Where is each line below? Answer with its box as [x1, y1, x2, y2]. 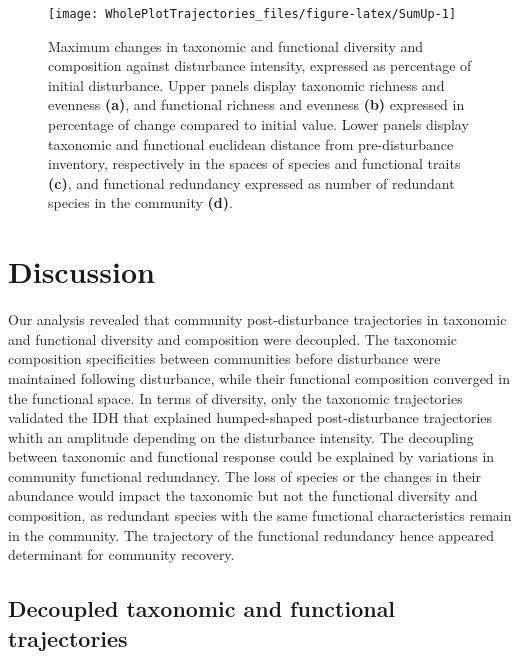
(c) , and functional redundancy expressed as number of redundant [48, 172, 455, 193]
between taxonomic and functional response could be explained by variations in [8, 446, 495, 467]
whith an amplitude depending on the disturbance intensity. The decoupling [8, 426, 474, 447]
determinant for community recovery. [8, 544, 235, 565]
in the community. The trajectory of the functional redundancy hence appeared [8, 524, 494, 545]
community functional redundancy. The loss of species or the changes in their [8, 465, 482, 486]
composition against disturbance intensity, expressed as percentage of [48, 55, 472, 76]
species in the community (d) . [48, 192, 233, 213]
